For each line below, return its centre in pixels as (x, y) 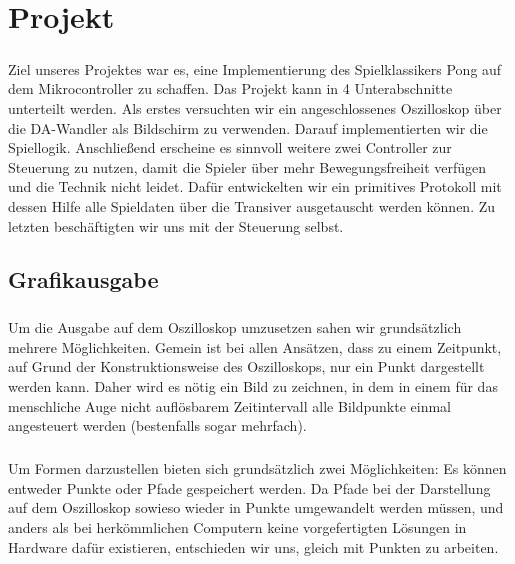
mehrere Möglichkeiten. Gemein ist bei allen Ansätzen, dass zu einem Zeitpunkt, (255, 346)
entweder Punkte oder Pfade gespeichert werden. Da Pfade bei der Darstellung (249, 487)
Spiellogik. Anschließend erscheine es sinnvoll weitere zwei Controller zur (230, 147)
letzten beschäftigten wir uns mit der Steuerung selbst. (176, 225)
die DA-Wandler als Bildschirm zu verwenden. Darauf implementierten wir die (248, 127)
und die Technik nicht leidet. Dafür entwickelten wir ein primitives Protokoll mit (255, 186)
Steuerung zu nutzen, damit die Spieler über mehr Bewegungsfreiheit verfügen (247, 166)
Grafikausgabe (83, 279)
